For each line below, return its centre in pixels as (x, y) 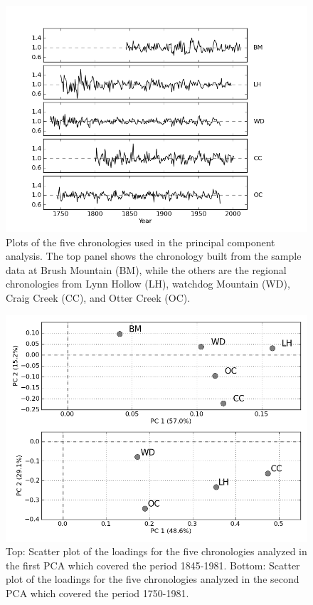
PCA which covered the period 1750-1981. (97, 593)
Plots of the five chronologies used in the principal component (140, 242)
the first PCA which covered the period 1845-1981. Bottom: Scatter (153, 565)
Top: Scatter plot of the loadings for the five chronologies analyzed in (156, 551)
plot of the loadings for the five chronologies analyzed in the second (153, 579)
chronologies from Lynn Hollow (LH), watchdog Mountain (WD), (148, 284)
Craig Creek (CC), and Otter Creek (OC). (98, 297)
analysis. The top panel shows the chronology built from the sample (154, 256)
